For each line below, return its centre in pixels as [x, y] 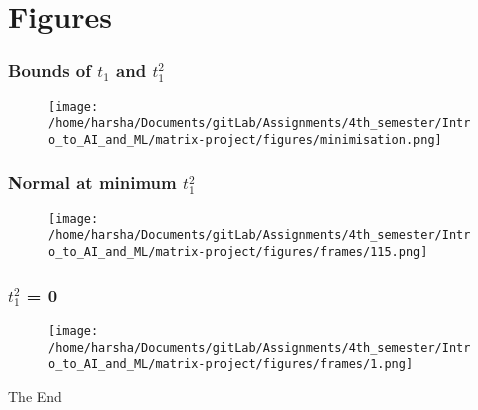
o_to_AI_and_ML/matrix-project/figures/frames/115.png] [238, 252]
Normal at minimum [92, 182]
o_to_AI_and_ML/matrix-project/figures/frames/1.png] [231, 364]
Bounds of [49, 70]
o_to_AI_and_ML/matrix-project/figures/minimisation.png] [245, 139]
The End [35, 395]
